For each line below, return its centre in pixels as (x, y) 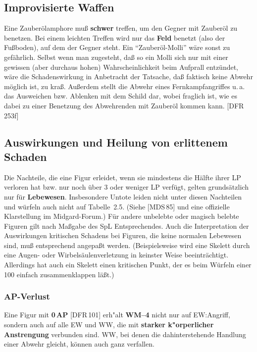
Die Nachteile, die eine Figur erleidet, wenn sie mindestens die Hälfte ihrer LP (123, 177)
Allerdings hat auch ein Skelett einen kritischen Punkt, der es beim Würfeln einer (128, 265)
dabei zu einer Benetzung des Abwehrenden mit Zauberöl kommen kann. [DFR (124, 105)
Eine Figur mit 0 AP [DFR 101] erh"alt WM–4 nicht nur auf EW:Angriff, (117, 315)
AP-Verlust (27, 296)
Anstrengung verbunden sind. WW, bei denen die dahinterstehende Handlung (125, 334)
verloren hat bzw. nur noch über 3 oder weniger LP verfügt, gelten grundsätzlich (126, 187)
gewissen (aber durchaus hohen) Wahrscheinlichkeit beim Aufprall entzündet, (121, 67)
